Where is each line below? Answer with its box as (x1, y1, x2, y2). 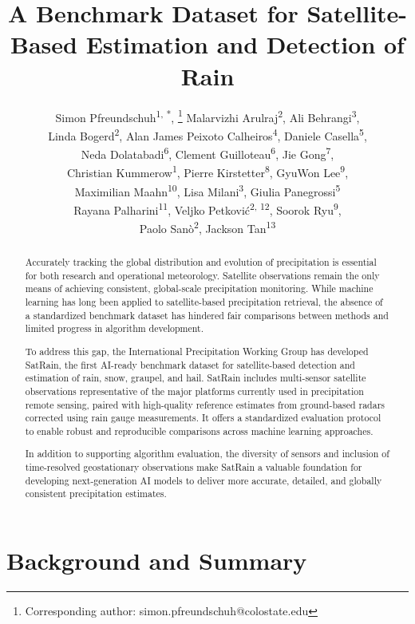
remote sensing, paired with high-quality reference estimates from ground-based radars (25, 397, 385, 411)
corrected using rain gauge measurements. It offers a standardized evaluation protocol (25, 411, 381, 425)
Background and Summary (6, 543, 307, 576)
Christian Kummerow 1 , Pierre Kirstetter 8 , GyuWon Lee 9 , (66, 162, 349, 180)
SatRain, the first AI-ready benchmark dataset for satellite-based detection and (25, 357, 355, 371)
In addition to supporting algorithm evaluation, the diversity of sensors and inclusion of (25, 447, 389, 460)
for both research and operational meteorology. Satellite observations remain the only (25, 268, 380, 282)
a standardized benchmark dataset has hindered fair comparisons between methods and (25, 308, 389, 322)
